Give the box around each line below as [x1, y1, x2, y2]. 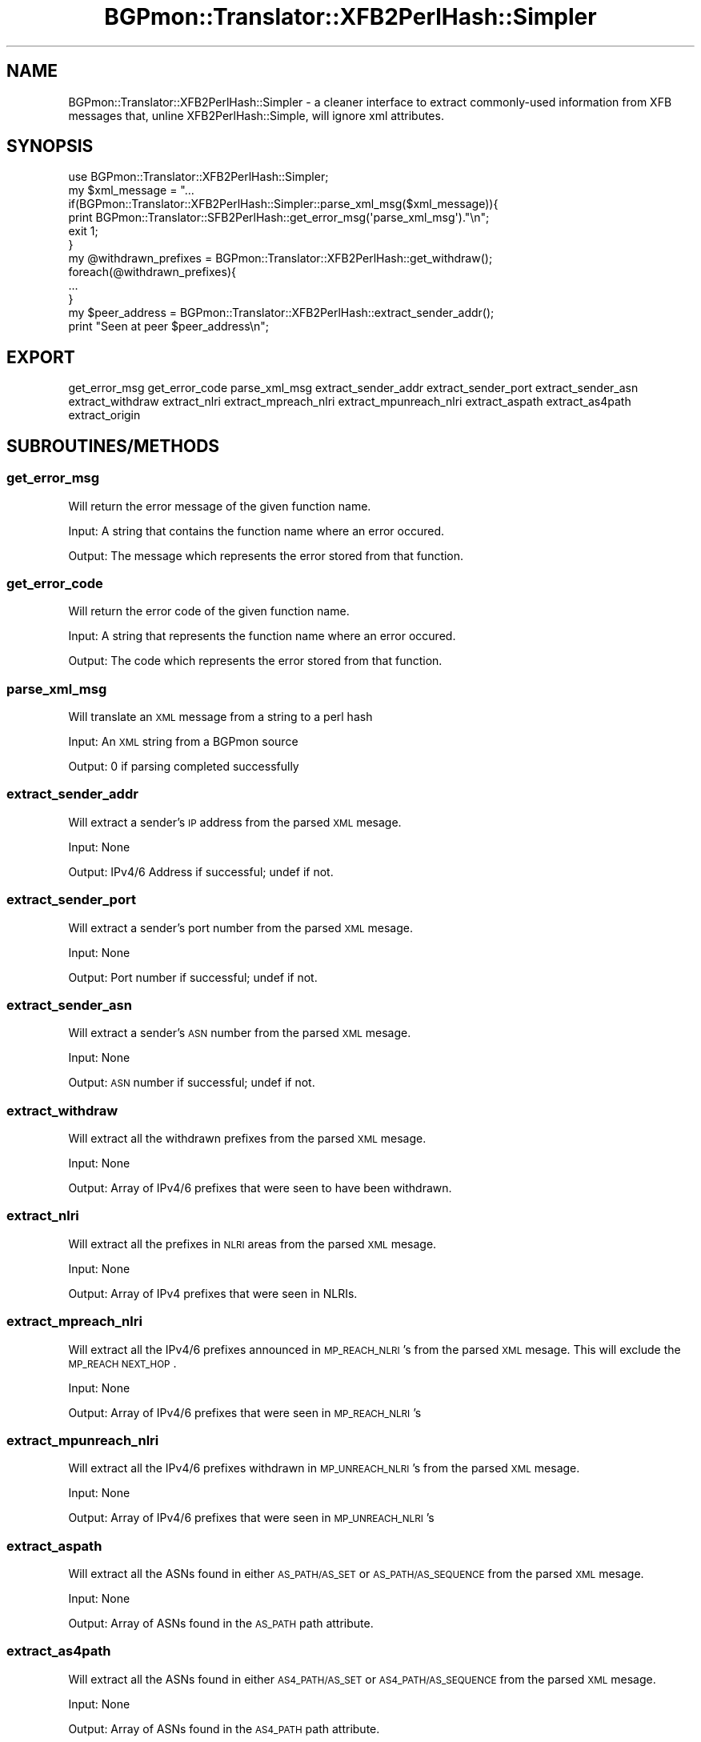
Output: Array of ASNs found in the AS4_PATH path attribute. [68, 1721, 380, 1736]
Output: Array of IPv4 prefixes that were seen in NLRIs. [68, 1286, 358, 1300]
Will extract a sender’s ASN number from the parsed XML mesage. [68, 1026, 411, 1040]
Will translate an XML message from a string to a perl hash [68, 710, 373, 723]
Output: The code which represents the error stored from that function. [68, 654, 443, 668]
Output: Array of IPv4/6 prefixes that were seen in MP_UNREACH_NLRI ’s [68, 1511, 435, 1525]
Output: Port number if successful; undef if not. [68, 970, 318, 984]
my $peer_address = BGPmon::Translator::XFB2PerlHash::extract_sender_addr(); [68, 306, 495, 320]
